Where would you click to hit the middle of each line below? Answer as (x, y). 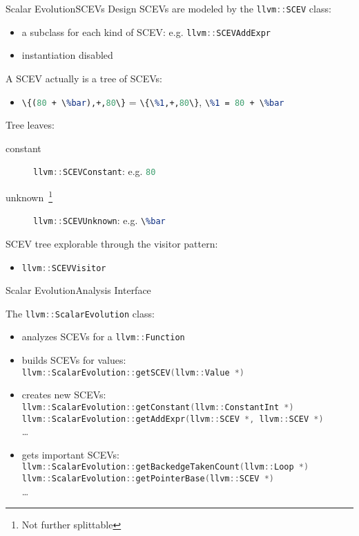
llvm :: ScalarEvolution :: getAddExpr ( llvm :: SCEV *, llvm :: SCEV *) (173, 419)
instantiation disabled (67, 55)
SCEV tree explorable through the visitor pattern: (112, 243)
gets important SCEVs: (70, 454)
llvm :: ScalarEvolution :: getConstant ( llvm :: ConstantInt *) (158, 407)
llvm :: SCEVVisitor (64, 268)
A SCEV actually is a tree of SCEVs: (84, 78)
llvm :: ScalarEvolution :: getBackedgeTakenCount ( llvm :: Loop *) (165, 467)
